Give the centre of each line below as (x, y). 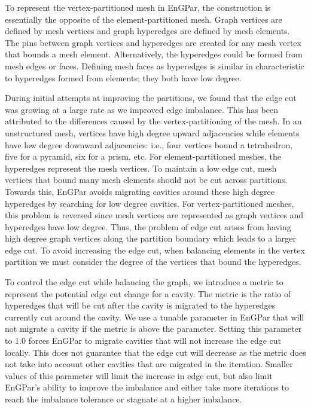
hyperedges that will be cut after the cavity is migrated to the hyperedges (140, 305)
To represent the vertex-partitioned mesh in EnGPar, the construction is (138, 7)
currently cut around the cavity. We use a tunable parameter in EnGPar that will (155, 317)
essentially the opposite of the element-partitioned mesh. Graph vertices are (144, 19)
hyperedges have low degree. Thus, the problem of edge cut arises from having (148, 226)
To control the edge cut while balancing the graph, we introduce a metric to (144, 282)
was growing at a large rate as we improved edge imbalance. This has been (141, 109)
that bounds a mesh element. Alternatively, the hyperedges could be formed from (154, 54)
